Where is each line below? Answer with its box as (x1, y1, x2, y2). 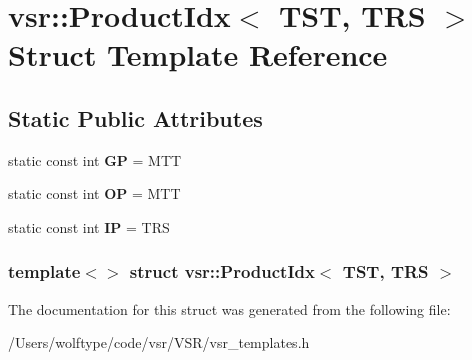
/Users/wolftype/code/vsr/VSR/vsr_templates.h (8, 332, 310, 353)
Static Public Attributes (8, 102, 263, 133)
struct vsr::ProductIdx (129, 259, 315, 284)
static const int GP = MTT (8, 149, 182, 170)
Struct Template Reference (8, 34, 388, 75)
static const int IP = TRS (8, 216, 170, 237)
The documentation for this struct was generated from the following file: (8, 298, 451, 319)
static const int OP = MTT (8, 183, 181, 204)
